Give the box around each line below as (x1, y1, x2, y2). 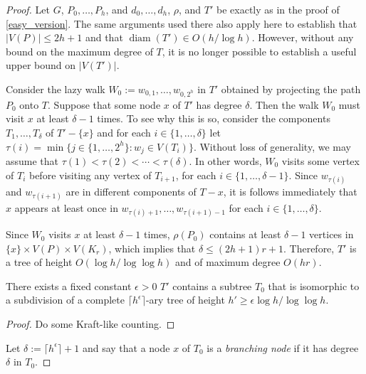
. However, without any (251, 30, 354, 45)
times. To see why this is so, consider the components (97, 111, 330, 126)
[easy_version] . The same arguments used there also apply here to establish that (6, 16, 357, 31)
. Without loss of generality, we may (193, 139, 351, 154)
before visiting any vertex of (28, 167, 152, 182)
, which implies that (108, 240, 196, 255)
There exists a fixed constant (6, 278, 132, 293)
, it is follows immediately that (223, 183, 357, 198)
